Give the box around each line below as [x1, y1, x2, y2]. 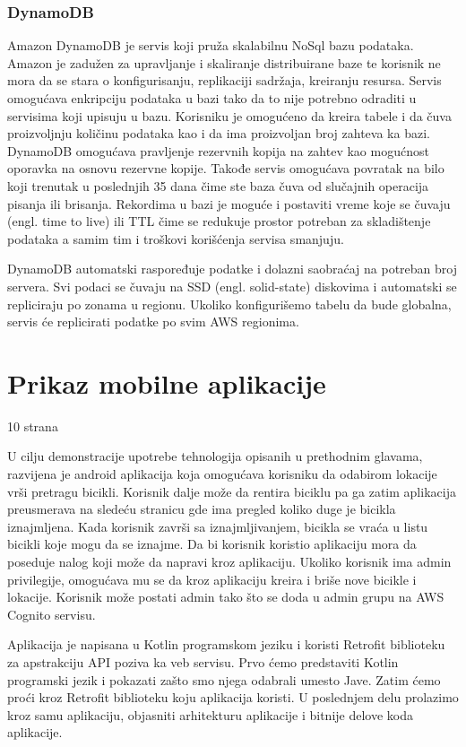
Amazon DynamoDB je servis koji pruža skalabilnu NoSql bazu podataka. [7, 36, 414, 55]
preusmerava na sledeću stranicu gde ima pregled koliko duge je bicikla [7, 499, 396, 518]
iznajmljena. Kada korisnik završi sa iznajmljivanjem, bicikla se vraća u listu [7, 517, 428, 535]
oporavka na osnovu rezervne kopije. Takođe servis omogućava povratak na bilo [7, 159, 444, 178]
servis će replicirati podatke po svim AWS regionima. [7, 312, 299, 331]
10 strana [7, 416, 58, 435]
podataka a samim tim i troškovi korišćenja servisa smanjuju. [7, 229, 344, 248]
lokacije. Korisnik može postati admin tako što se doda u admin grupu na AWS [7, 587, 444, 606]
